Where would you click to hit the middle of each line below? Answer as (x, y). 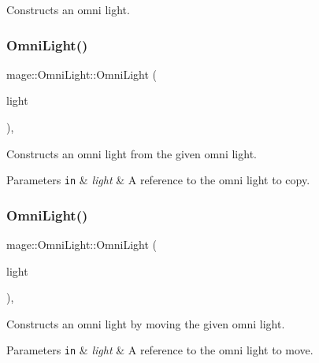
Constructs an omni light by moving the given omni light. (146, 323)
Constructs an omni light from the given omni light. (132, 153)
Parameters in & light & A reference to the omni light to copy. (158, 180)
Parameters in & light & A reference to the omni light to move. (160, 350)
